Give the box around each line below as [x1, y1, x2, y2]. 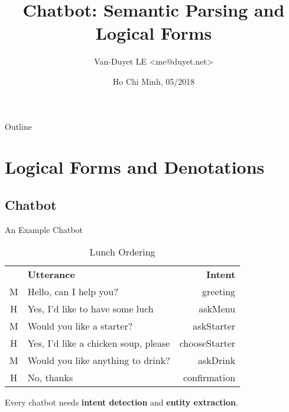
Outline [5, 120, 32, 132]
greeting [202, 285, 236, 299]
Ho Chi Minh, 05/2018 [112, 75, 195, 87]
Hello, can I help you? [27, 285, 119, 299]
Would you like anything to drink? [27, 353, 170, 368]
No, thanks [27, 371, 73, 385]
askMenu [199, 302, 236, 316]
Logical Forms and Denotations [5, 155, 265, 179]
